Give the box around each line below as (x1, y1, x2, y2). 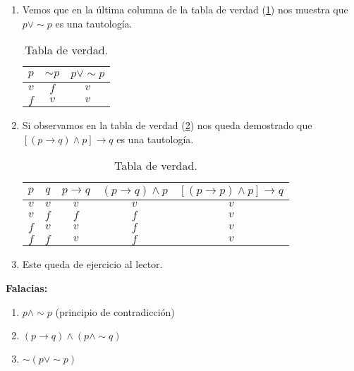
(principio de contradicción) (55, 304, 175, 319)
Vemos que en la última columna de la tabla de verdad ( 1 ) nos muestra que (22, 2, 348, 16)
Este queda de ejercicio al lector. (22, 257, 163, 272)
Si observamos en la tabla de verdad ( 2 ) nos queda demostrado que (22, 118, 312, 133)
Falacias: (6, 280, 48, 295)
